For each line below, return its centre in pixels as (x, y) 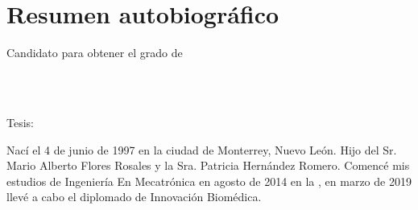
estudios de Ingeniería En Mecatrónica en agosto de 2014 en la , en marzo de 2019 (209, 181)
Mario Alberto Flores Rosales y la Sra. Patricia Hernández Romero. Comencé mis (208, 165)
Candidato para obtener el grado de (95, 53)
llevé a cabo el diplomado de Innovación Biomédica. (134, 197)
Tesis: (20, 122)
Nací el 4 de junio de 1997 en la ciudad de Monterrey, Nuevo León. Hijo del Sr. (202, 149)
